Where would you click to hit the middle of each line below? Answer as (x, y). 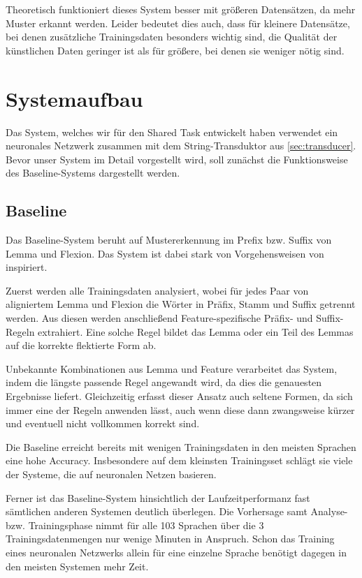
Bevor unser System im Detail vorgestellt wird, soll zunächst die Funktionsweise (177, 159)
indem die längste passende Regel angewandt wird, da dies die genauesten (164, 382)
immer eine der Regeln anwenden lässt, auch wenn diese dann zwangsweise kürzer (180, 409)
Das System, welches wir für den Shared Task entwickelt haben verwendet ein (172, 132)
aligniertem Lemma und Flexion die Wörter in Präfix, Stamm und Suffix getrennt (181, 304)
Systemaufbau (74, 98)
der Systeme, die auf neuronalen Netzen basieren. (111, 474)
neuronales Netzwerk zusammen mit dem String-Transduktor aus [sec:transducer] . (181, 146)
